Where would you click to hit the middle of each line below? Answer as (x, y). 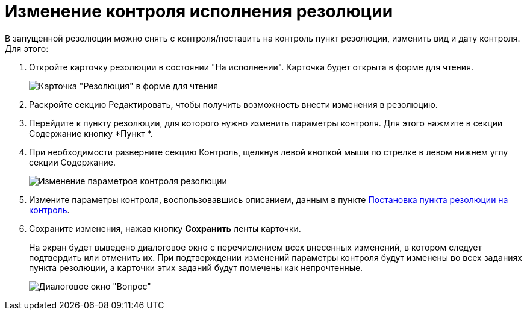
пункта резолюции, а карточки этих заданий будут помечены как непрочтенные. (196, 267)
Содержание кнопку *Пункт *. (91, 133)
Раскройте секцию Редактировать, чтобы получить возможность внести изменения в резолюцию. (233, 104)
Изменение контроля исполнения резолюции (199, 11)
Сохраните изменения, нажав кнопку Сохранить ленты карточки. (165, 228)
